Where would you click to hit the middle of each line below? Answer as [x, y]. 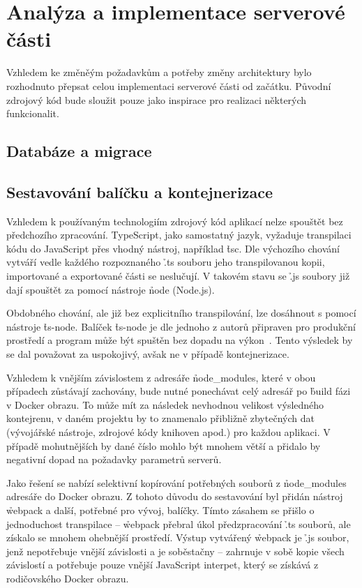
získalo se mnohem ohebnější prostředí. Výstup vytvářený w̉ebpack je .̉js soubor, [178, 537]
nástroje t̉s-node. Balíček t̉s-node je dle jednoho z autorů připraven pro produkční [181, 326]
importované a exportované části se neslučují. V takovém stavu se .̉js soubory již [178, 276]
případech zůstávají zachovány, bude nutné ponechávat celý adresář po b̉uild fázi [179, 391]
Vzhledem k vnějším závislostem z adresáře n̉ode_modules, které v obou [161, 377]
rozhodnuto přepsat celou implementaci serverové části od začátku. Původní [169, 85]
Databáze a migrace [79, 151]
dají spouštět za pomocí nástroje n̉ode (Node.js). [111, 289]
